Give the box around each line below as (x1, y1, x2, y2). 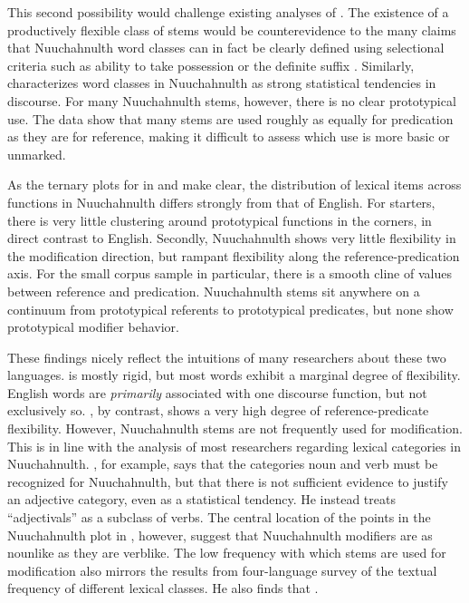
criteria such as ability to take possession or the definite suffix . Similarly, (7, 55, 415, 74)
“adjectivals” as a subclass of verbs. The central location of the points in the (7, 508, 431, 527)
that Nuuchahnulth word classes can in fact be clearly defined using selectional (7, 38, 445, 57)
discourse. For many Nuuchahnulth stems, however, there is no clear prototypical (7, 91, 456, 110)
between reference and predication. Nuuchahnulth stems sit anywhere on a (7, 281, 420, 300)
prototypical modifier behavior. (7, 317, 179, 336)
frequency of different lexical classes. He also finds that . (7, 579, 319, 598)
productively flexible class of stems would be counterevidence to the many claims (7, 20, 456, 39)
